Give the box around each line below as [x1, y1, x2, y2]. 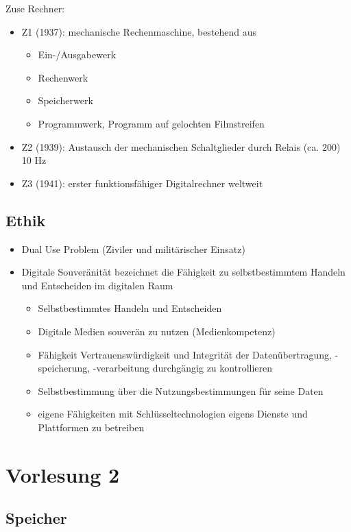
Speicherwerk [38, 93, 93, 108]
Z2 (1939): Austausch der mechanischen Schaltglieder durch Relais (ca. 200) [21, 139, 341, 154]
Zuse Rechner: [5, 1, 65, 15]
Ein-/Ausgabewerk [38, 47, 117, 62]
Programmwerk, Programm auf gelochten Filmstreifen [38, 116, 265, 130]
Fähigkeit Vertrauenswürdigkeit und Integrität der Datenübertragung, [38, 347, 332, 361]
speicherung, [38, 361, 90, 375]
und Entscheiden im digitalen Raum [21, 278, 173, 292]
